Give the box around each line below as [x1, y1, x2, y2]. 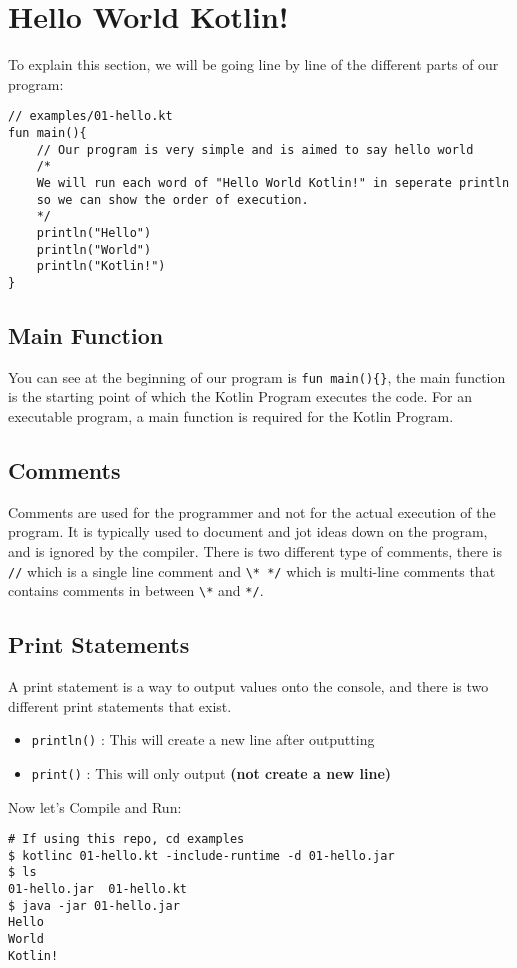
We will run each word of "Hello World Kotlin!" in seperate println [36, 175, 510, 190]
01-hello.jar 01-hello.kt [8, 882, 187, 897]
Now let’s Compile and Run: [8, 796, 182, 817]
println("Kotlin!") [36, 259, 166, 274]
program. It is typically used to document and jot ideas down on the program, [8, 521, 488, 542]
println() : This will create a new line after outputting [31, 729, 375, 750]
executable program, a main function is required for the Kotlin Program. [8, 405, 454, 426]
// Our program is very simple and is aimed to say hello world [36, 142, 474, 157]
